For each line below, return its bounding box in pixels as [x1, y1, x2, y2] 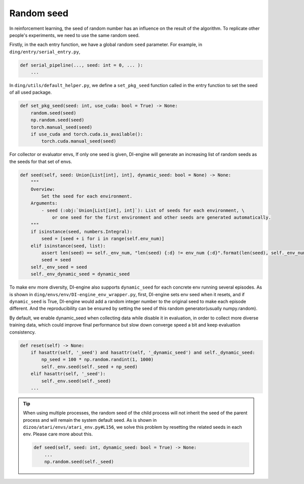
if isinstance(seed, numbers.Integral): [30, 228, 133, 234]
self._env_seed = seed [30, 264, 87, 270]
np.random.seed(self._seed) [44, 459, 114, 465]
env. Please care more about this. [23, 431, 93, 437]
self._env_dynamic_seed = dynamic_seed [30, 271, 130, 277]
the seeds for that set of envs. [9, 158, 72, 165]
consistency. [9, 329, 36, 335]
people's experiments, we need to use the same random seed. [9, 32, 140, 38]
